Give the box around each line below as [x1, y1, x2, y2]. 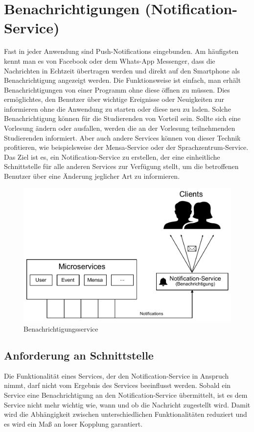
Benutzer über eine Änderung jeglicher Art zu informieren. [4, 171, 180, 181]
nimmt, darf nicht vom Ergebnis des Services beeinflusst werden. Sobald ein [4, 380, 231, 390]
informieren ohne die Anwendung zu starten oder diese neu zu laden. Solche [4, 103, 231, 114]
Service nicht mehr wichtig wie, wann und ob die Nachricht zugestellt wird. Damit [4, 399, 251, 409]
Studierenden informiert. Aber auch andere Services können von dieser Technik [4, 132, 241, 143]
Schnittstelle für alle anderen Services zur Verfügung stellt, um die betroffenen [4, 161, 239, 171]
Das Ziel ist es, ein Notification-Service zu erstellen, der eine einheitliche [4, 151, 220, 162]
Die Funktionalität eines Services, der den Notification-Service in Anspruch [4, 370, 229, 381]
